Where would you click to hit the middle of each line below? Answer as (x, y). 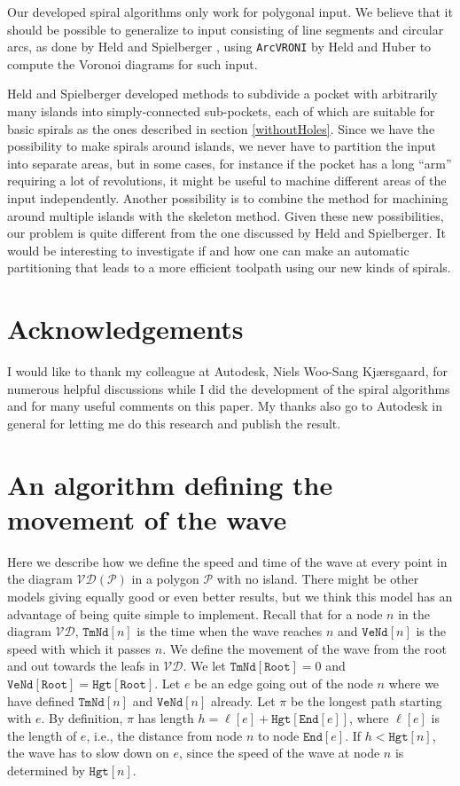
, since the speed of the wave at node (280, 753)
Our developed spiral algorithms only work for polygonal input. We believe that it (230, 12)
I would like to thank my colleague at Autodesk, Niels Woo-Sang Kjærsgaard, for (227, 371)
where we (414, 683)
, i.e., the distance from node (164, 735)
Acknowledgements (125, 329)
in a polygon (165, 579)
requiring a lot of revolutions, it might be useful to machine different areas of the (227, 181)
